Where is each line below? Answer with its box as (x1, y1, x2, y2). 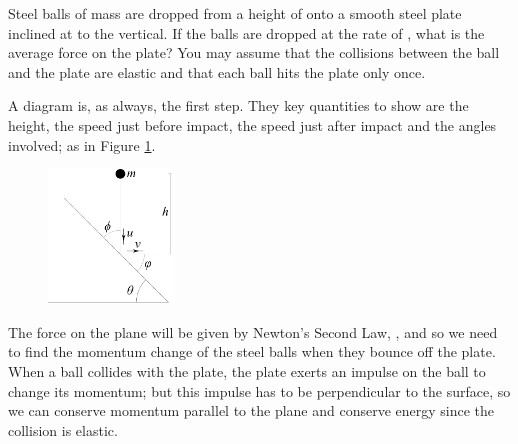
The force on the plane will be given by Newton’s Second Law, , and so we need (8, 321, 498, 342)
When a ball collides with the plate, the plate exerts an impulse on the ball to (8, 361, 486, 382)
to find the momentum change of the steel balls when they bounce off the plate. (8, 341, 496, 362)
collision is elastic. (8, 419, 118, 440)
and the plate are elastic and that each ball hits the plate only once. (8, 61, 426, 82)
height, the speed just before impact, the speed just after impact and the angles (8, 114, 497, 135)
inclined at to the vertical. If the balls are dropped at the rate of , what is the (8, 22, 485, 43)
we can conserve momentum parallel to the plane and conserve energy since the (8, 400, 495, 421)
